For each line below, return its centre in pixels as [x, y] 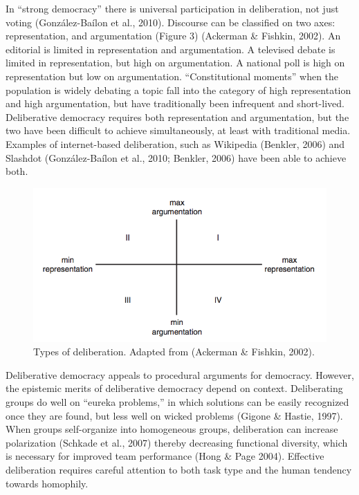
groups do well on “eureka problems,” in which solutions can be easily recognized [177, 401]
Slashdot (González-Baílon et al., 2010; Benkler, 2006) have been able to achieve [176, 157]
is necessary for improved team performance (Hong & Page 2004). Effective [165, 456]
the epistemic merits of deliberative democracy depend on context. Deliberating [174, 388]
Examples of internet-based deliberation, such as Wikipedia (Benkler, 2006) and [175, 143]
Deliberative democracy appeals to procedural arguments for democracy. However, [180, 374]
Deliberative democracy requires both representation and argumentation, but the [177, 116]
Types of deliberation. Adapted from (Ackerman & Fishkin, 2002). [174, 352]
